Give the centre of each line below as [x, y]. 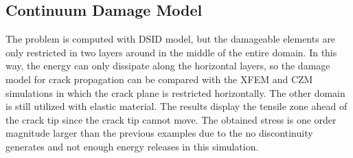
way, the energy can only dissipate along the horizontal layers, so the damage [168, 66]
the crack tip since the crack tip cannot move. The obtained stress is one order [171, 119]
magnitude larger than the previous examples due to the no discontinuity [159, 133]
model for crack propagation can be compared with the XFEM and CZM [159, 79]
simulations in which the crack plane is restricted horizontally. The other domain [175, 92]
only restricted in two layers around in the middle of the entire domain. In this [171, 52]
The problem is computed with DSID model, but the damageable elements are [171, 39]
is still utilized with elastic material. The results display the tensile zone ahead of [176, 106]
